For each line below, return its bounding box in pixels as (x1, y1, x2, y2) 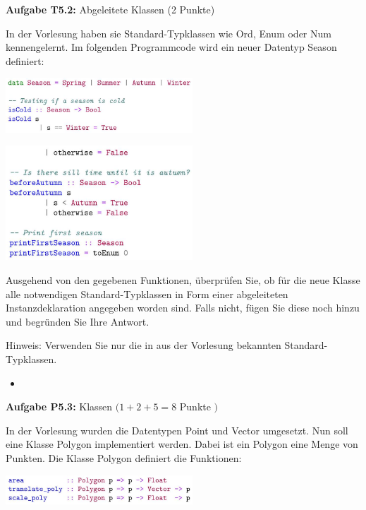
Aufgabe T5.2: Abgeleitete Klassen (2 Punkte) (6, 2, 215, 16)
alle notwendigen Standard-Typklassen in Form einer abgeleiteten (6, 286, 288, 301)
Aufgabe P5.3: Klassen (6, 399, 113, 414)
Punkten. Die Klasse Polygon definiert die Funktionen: (6, 450, 242, 465)
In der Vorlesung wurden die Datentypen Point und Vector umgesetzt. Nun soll (6, 422, 348, 437)
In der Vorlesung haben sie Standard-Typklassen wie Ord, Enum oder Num (6, 25, 331, 40)
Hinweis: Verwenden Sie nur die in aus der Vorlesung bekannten (6, 338, 281, 352)
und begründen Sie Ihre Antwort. (6, 314, 150, 328)
